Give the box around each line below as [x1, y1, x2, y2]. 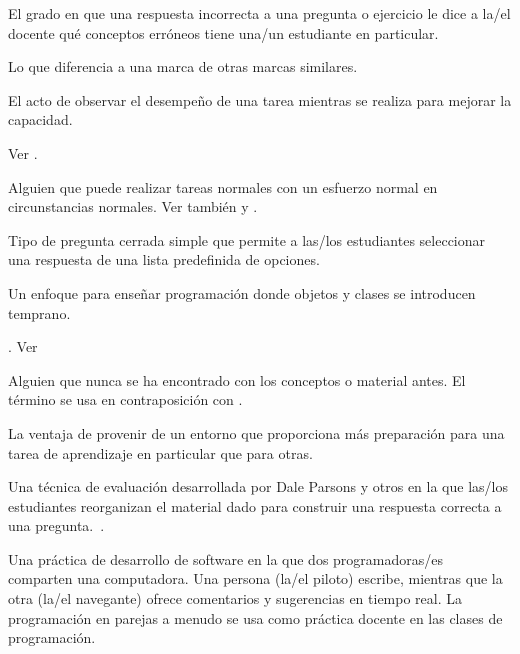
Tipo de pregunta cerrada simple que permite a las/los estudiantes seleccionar [8, 229, 486, 250]
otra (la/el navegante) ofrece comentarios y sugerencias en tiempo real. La [8, 588, 463, 609]
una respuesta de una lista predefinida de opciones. [8, 249, 320, 270]
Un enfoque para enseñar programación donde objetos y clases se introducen [8, 282, 476, 303]
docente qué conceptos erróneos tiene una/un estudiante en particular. [8, 22, 439, 43]
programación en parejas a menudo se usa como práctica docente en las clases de [8, 607, 503, 628]
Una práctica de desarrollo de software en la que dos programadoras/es [8, 548, 444, 569]
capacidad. [8, 109, 73, 130]
